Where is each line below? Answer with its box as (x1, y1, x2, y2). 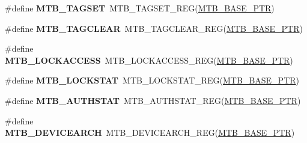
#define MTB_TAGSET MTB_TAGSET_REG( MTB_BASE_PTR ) (5, 2, 275, 14)
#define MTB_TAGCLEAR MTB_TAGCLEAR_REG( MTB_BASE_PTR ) (5, 22, 303, 34)
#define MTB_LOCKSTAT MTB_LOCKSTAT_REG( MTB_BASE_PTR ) (5, 74, 300, 87)
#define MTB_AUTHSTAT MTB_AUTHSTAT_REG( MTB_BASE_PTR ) (5, 94, 301, 106)
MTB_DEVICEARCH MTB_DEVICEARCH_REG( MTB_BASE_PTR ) (5, 126, 295, 139)
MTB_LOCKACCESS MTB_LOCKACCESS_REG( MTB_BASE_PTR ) (5, 53, 293, 66)
